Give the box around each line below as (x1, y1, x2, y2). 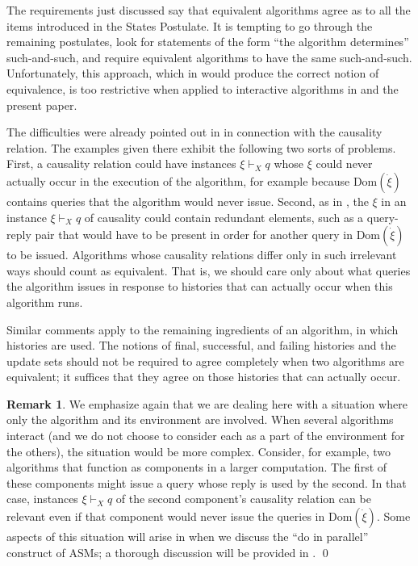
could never (316, 155, 373, 172)
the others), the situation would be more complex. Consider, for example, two (6, 442, 391, 459)
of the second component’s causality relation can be (115, 490, 371, 507)
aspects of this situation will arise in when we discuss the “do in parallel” (6, 528, 369, 545)
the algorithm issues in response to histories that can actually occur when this (6, 278, 393, 295)
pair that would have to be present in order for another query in (35, 226, 353, 243)
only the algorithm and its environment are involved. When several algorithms (6, 411, 394, 428)
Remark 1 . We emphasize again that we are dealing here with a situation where (6, 395, 408, 412)
